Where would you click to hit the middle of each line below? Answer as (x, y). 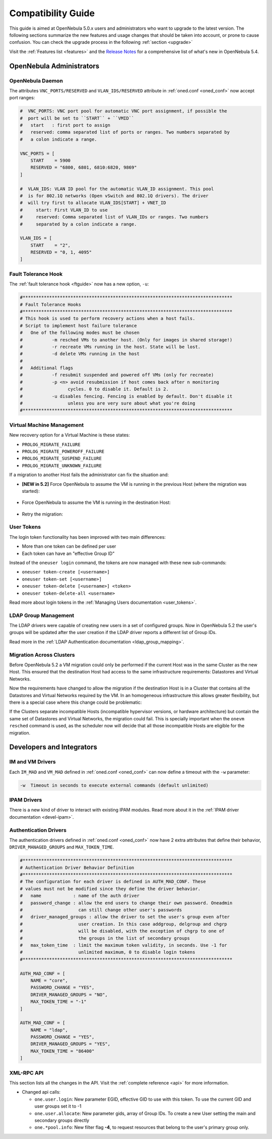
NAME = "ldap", (49, 1030)
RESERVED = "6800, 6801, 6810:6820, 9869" (84, 167)
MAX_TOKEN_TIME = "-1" (58, 1002)
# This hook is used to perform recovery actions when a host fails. (108, 319)
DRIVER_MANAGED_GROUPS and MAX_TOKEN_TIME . (62, 847)
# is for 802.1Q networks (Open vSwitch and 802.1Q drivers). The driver (114, 196)
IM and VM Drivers (32, 762)
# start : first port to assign (65, 125)
